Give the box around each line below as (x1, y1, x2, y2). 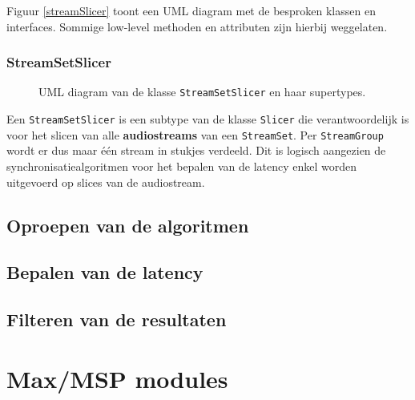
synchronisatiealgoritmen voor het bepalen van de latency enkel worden (6, 157, 357, 174)
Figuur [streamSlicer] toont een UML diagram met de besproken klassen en (6, 2, 376, 18)
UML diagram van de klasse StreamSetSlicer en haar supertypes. (38, 83, 366, 100)
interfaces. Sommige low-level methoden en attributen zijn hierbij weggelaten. (6, 18, 388, 34)
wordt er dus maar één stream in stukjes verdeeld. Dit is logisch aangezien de (6, 142, 386, 159)
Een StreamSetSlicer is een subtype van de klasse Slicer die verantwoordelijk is (6, 111, 409, 127)
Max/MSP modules (6, 362, 228, 394)
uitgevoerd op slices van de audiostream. (6, 173, 205, 190)
